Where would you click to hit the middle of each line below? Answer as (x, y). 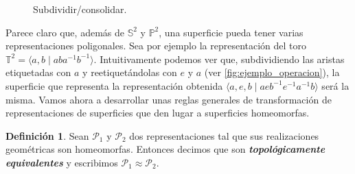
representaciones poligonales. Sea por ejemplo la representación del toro (156, 46)
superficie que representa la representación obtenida (114, 85)
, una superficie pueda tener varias (231, 32)
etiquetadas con (38, 72)
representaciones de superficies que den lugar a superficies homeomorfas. (158, 113)
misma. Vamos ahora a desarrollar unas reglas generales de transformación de (169, 99)
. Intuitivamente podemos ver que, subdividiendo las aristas (219, 59)
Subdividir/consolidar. (80, 9)
